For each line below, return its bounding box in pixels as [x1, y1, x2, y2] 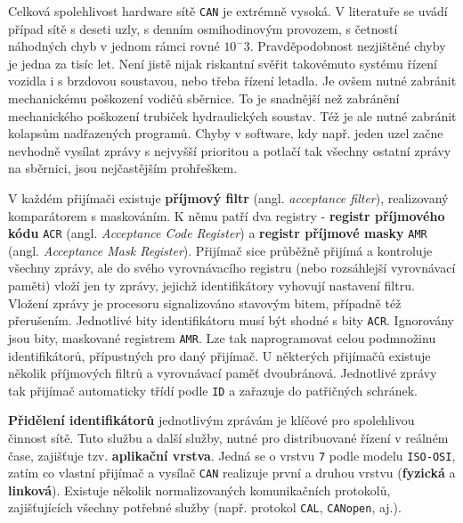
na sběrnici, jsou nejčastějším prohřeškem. [8, 159, 238, 177]
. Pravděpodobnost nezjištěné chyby [249, 37, 446, 55]
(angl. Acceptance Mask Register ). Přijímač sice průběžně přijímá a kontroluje [8, 241, 433, 259]
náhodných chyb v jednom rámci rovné [8, 37, 220, 55]
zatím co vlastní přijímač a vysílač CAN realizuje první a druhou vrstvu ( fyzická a [8, 463, 456, 482]
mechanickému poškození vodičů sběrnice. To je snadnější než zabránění [8, 89, 400, 108]
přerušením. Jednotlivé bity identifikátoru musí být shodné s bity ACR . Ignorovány [8, 311, 454, 330]
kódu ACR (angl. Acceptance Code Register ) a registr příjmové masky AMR [8, 224, 427, 242]
